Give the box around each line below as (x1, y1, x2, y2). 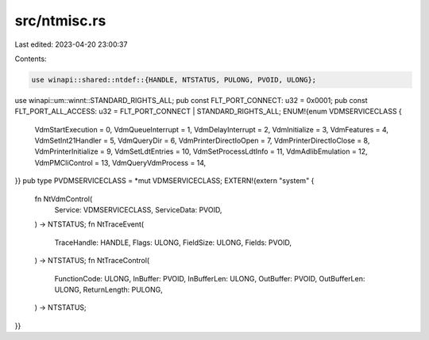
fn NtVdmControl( (34, 194, 93, 204)
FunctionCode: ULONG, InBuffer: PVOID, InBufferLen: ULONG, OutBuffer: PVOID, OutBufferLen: (54, 273, 365, 283)
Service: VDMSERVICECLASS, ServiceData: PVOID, (54, 205, 222, 215)
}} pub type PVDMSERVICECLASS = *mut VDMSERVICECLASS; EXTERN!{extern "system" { (14, 176, 315, 185)
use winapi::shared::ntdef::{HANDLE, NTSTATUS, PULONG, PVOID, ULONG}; (31, 75, 317, 84)
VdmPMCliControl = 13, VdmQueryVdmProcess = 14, (34, 158, 207, 167)
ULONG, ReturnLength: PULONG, (54, 285, 163, 294)
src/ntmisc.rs (14, 12, 106, 29)
